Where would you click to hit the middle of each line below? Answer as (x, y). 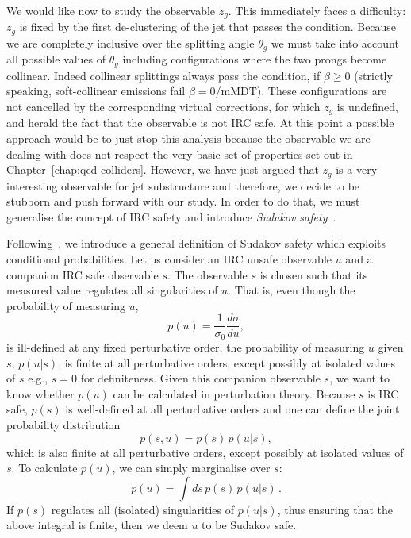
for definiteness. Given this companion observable (200, 378)
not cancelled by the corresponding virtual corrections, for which (163, 106)
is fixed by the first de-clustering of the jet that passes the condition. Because (208, 27)
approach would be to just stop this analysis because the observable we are (188, 138)
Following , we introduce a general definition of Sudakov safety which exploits (196, 243)
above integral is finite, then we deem (97, 525)
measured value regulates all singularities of (112, 290)
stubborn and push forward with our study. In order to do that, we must (183, 201)
